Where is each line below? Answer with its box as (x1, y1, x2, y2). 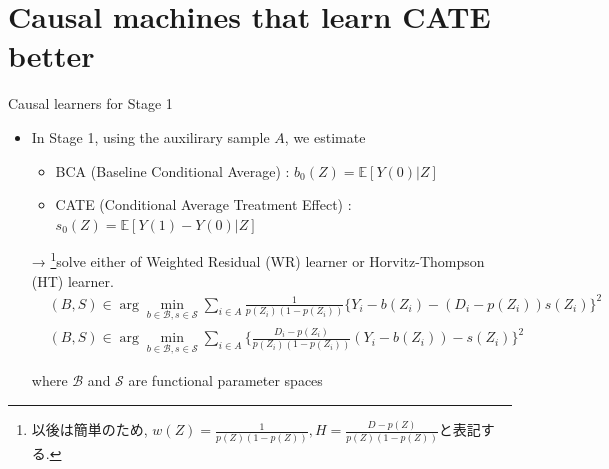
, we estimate (284, 126, 366, 147)
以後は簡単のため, (31, 419, 148, 440)
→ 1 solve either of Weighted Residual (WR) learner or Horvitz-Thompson (31, 248, 485, 271)
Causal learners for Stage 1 (8, 93, 173, 114)
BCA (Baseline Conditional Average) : (55, 160, 290, 181)
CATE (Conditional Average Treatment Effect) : (55, 194, 352, 215)
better (8, 35, 95, 76)
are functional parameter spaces (128, 370, 323, 391)
